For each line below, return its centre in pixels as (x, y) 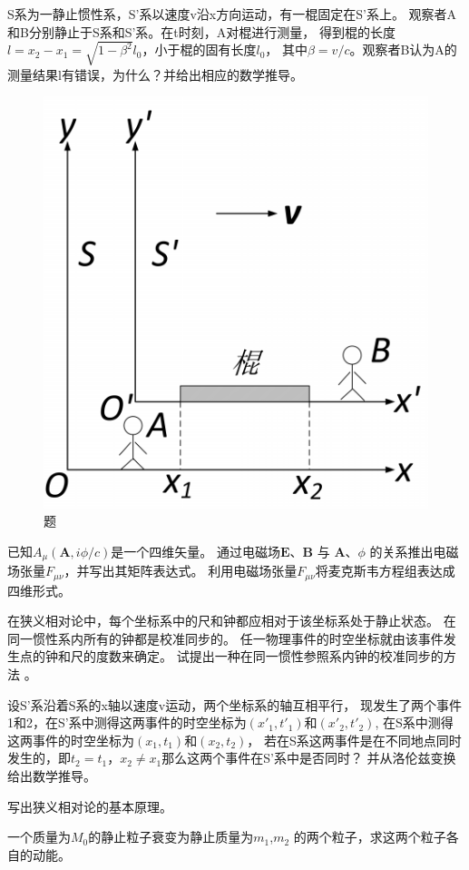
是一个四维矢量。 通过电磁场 (196, 551)
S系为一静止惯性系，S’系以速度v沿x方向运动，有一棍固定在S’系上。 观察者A (232, 14)
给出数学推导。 (52, 776)
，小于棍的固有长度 (199, 49)
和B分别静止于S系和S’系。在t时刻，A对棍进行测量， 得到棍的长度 (201, 31)
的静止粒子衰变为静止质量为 (171, 837)
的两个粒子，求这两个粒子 (370, 837)
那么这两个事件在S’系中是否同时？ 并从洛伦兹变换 (309, 758)
